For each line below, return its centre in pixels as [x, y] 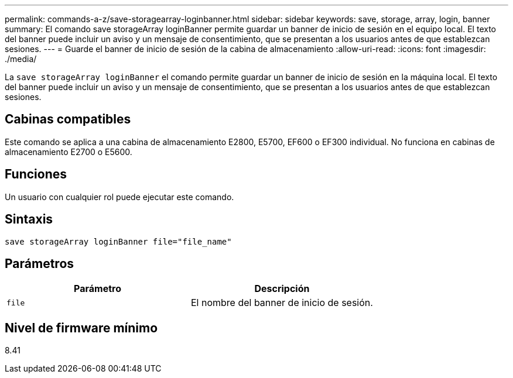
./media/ [21, 59]
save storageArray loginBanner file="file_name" [118, 241]
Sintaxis [29, 219]
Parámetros [40, 263]
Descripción [282, 289]
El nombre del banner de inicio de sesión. [282, 303]
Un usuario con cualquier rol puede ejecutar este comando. [119, 197]
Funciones [36, 174]
